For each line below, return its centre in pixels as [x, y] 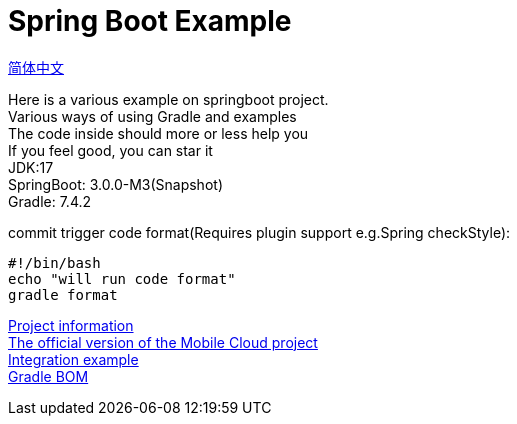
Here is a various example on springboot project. [168, 99]
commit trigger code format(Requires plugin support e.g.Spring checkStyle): [259, 232]
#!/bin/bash [54, 262]
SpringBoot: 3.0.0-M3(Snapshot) [115, 184]
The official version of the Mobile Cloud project [163, 342]
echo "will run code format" [122, 278]
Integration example [73, 359]
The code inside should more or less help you [158, 133]
